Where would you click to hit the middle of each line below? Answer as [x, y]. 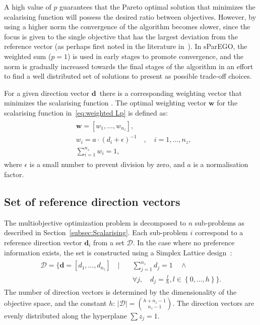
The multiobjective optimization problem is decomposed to [95, 222]
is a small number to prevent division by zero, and [107, 164]
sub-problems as [220, 222]
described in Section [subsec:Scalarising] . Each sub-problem [96, 232]
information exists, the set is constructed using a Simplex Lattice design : [118, 252]
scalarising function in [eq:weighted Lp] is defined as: [86, 112]
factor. [14, 174]
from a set [109, 242]
